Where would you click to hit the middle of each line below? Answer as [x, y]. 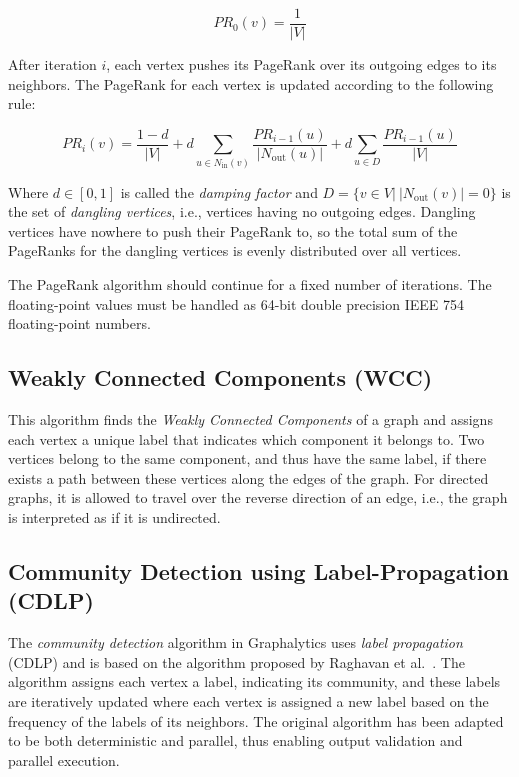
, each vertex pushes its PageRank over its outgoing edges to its [301, 64]
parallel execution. [64, 759]
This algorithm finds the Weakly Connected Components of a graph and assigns [250, 419]
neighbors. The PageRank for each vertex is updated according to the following [251, 83]
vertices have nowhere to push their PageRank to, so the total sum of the [233, 230]
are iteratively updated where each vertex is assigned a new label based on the [248, 700]
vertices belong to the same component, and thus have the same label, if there [247, 458]
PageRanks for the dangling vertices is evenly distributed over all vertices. [235, 250]
